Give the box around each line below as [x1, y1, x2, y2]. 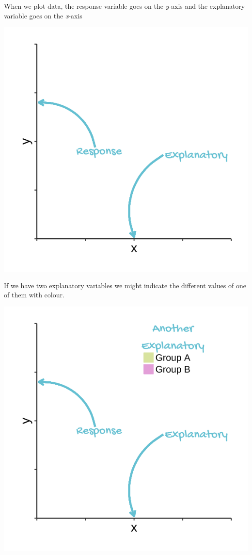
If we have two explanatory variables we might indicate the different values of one [4, 280, 246, 290]
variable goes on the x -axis [4, 10, 82, 20]
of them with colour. [4, 290, 64, 300]
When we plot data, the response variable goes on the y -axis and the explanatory [4, 1, 245, 11]
